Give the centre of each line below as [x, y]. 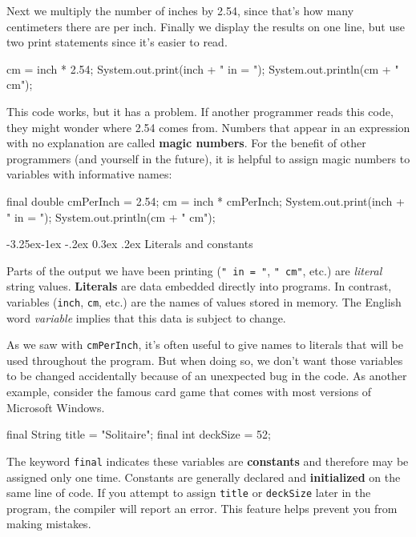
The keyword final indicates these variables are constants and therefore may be [208, 461]
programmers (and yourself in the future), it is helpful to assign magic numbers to [208, 158]
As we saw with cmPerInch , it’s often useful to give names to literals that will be [205, 345]
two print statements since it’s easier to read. [117, 42]
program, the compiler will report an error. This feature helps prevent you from [202, 508]
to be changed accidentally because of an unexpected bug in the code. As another [207, 376]
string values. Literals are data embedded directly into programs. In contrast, [199, 286]
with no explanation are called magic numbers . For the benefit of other [186, 143]
